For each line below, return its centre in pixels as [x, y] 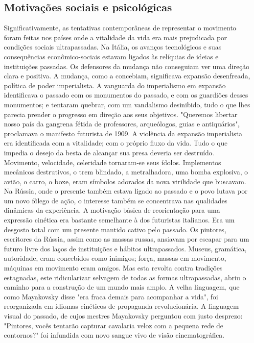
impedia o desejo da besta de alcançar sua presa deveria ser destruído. [109, 152]
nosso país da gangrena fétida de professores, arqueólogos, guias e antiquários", [122, 124]
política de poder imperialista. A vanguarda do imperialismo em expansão [115, 85]
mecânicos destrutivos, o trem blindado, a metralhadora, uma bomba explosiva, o [126, 172]
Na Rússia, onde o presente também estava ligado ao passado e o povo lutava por [126, 191]
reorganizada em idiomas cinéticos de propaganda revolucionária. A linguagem [121, 306]
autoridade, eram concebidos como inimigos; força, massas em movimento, [115, 258]
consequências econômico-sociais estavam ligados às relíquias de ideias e [111, 56]
